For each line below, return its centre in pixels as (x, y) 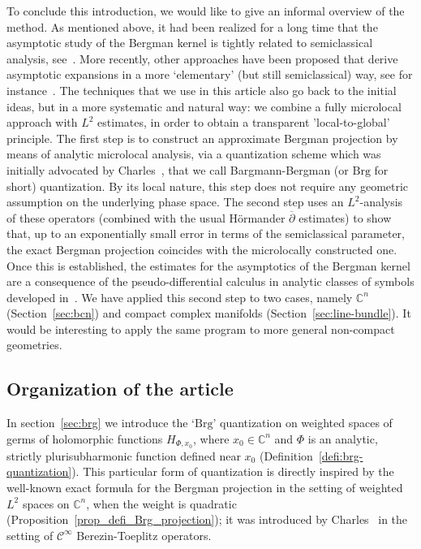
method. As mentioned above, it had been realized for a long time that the (192, 26)
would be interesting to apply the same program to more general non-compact (201, 329)
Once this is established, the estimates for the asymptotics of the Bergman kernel (208, 265)
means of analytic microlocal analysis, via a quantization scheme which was (194, 154)
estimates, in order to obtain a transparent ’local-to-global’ (244, 122)
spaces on (46, 503)
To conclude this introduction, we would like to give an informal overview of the (206, 11)
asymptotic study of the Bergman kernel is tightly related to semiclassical (190, 43)
